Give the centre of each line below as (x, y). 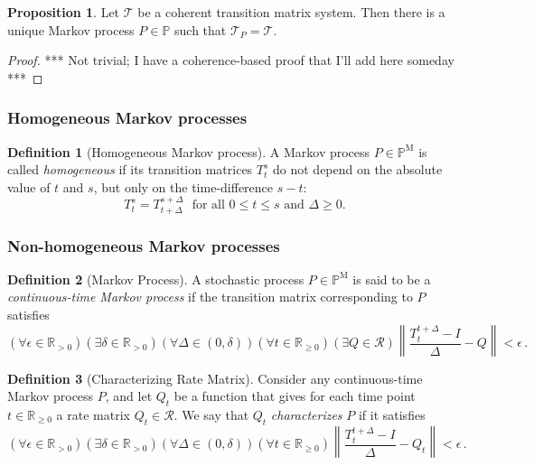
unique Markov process (71, 29)
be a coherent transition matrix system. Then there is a (291, 12)
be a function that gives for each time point (295, 396)
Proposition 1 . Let (64, 12)
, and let (129, 396)
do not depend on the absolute (358, 169)
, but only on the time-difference (183, 186)
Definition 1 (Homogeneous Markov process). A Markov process (189, 151)
